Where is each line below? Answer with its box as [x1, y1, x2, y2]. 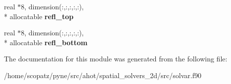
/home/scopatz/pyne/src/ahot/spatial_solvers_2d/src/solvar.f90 [4, 70, 201, 80]
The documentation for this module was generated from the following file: [4, 54, 228, 64]
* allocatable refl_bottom [4, 37, 88, 47]
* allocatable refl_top [4, 11, 74, 21]
